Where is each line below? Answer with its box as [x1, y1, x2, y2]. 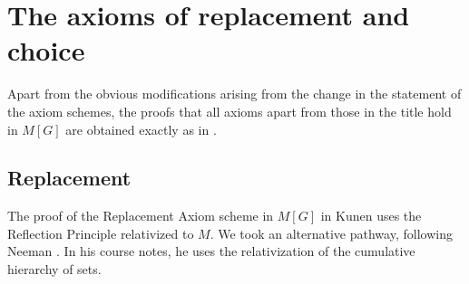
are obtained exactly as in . [65, 119, 217, 138]
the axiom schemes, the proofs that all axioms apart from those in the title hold [7, 101, 452, 120]
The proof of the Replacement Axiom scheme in [7, 206, 274, 225]
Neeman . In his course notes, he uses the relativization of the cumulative [7, 241, 415, 260]
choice [7, 32, 85, 69]
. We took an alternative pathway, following [210, 223, 453, 242]
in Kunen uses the [320, 206, 422, 225]
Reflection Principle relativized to [7, 223, 194, 242]
